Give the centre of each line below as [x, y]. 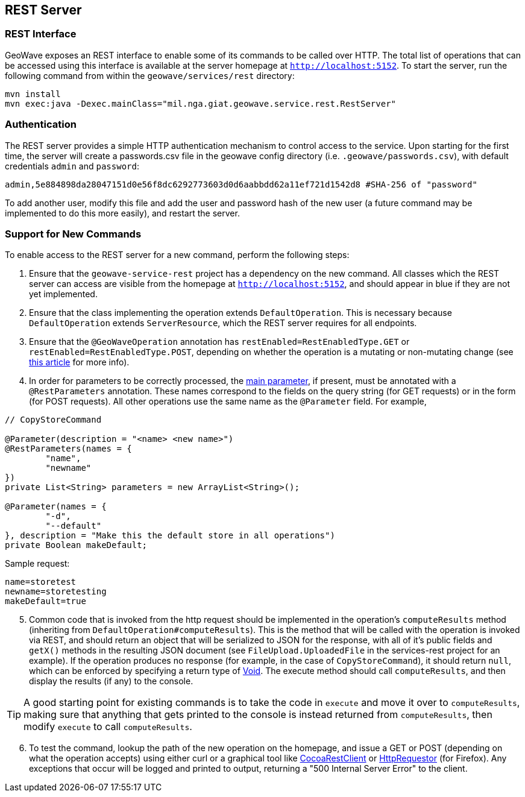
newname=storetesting [56, 592]
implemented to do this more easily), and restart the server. [122, 213]
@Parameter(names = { [56, 507]
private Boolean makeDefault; [76, 545]
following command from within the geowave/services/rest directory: [150, 75]
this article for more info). [79, 362]
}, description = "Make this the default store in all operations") [170, 536]
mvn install [33, 94]
